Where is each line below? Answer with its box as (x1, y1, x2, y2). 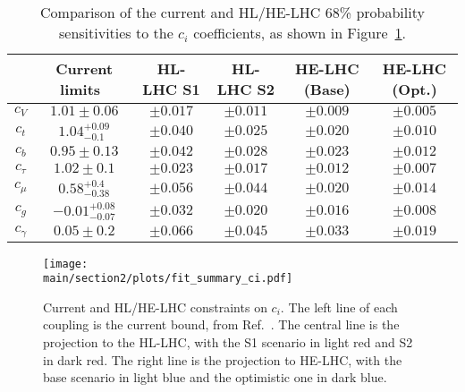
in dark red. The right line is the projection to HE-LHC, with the (43, 350, 402, 369)
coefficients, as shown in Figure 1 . (193, 22, 407, 43)
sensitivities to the (58, 22, 173, 43)
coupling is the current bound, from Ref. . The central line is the (43, 315, 400, 334)
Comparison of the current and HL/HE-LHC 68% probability (40, 2, 425, 22)
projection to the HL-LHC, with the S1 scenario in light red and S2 (43, 333, 413, 352)
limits (60, 79, 101, 99)
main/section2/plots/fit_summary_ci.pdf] (43, 272, 293, 285)
